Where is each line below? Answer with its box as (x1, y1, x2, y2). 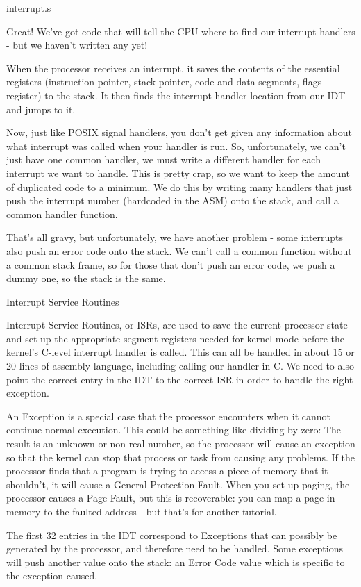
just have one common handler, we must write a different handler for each (6, 152, 321, 167)
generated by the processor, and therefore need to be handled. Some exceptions (6, 541, 343, 556)
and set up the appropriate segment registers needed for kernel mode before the (6, 331, 345, 345)
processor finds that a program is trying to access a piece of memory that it (6, 463, 328, 478)
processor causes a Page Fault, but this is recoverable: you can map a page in (6, 490, 335, 505)
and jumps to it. (6, 101, 76, 116)
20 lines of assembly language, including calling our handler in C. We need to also (6, 358, 354, 373)
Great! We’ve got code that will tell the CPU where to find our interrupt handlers (6, 24, 355, 38)
